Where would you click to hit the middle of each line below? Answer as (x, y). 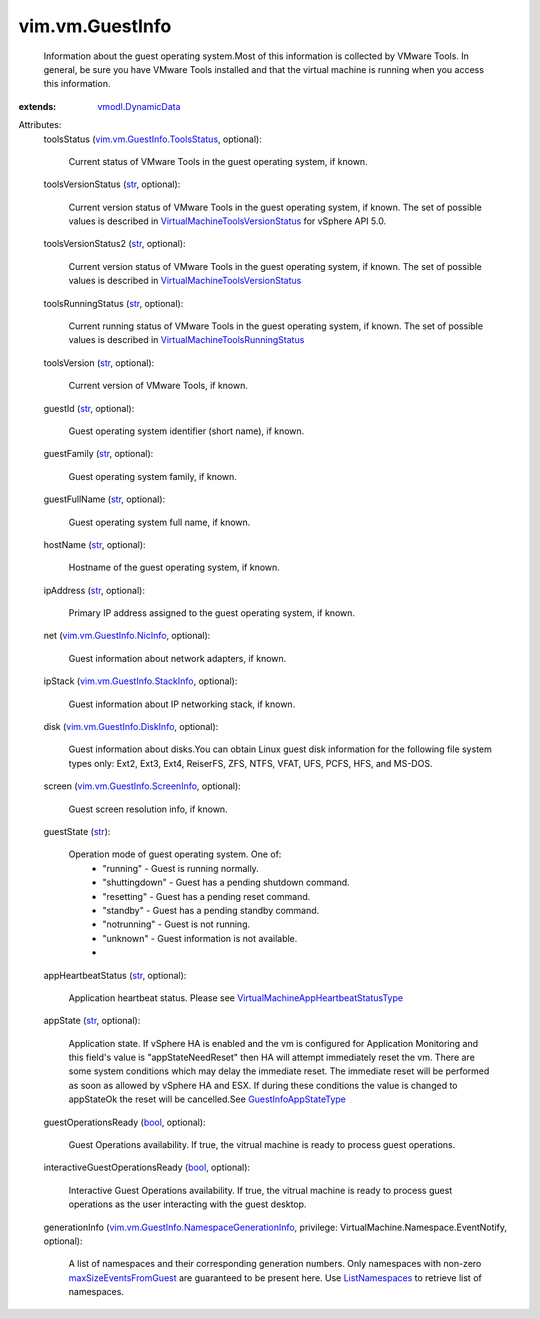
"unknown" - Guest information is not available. (200, 938)
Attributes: (40, 125)
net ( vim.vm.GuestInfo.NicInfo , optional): (127, 636)
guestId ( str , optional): (89, 408)
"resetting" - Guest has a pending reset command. (206, 896)
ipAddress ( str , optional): (94, 590)
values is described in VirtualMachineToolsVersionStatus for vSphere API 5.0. (227, 221)
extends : (37, 106)
